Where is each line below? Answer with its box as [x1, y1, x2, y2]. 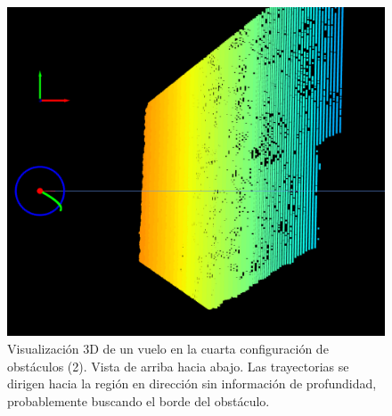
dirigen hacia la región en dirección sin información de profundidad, [7, 374, 377, 393]
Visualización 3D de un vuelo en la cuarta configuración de [7, 339, 329, 357]
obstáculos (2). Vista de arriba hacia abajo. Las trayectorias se [7, 356, 349, 375]
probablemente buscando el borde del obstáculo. [7, 391, 270, 410]
